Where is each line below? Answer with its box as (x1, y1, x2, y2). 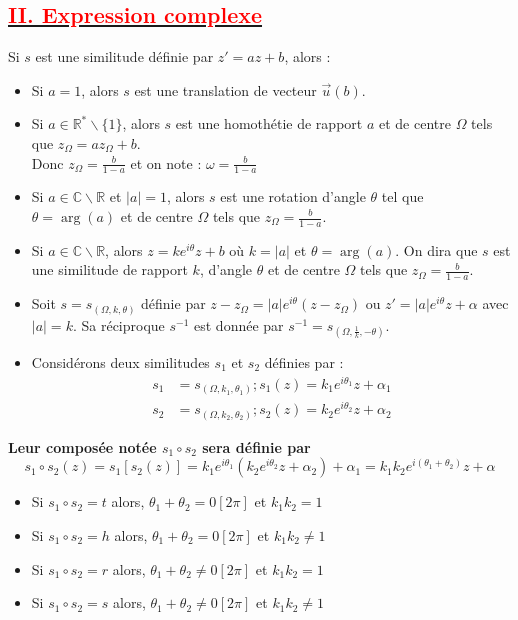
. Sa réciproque (72, 314, 165, 335)
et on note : (130, 152, 202, 173)
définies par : (264, 351, 344, 372)
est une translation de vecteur (134, 79, 317, 100)
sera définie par (202, 436, 311, 457)
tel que (381, 186, 424, 207)
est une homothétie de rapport (175, 113, 363, 134)
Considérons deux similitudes (31, 351, 210, 372)
